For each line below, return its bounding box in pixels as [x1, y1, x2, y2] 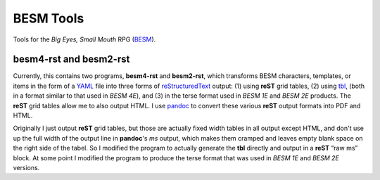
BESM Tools [13, 11, 84, 26]
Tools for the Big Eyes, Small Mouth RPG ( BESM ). [13, 35, 156, 44]
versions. [13, 163, 40, 172]
